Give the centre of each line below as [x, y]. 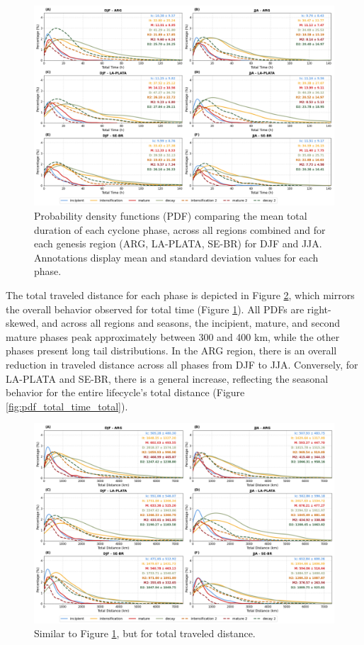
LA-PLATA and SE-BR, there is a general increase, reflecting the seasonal [167, 378]
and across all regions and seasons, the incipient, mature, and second [191, 323]
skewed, [22, 323]
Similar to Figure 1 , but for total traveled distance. [145, 633]
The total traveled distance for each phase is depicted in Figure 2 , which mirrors [180, 295]
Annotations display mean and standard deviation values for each [176, 257]
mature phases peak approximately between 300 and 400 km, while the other [173, 336]
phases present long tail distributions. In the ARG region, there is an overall [171, 350]
